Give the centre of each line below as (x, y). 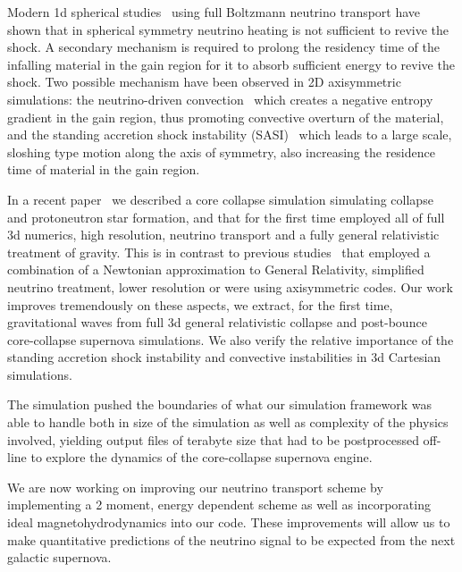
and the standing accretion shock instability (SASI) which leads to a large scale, (230, 135)
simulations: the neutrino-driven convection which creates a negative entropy (220, 99)
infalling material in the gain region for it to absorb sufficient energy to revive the (231, 64)
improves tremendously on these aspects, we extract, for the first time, (200, 304)
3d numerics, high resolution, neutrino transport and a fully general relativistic (223, 235)
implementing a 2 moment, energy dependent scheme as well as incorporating (219, 505)
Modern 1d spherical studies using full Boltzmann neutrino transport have (214, 12)
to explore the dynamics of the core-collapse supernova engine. (202, 457)
